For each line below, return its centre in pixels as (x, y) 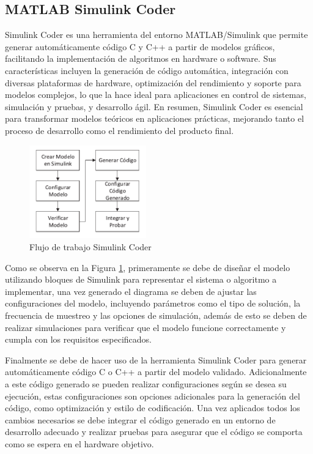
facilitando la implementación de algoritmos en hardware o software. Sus (141, 58)
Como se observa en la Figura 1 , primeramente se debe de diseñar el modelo (148, 267)
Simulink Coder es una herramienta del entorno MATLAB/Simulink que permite (156, 35)
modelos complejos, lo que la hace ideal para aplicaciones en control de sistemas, (156, 95)
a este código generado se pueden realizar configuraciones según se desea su (146, 384)
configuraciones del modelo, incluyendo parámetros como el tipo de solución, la (153, 303)
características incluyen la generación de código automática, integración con (147, 70)
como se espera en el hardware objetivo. (79, 443)
